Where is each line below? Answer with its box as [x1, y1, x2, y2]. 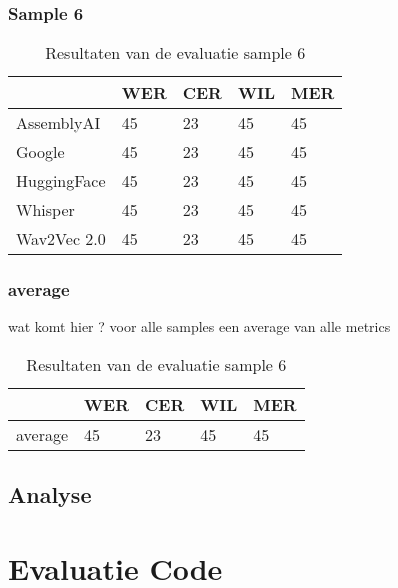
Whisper [16, 198, 75, 222]
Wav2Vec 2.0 [16, 227, 106, 251]
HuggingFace [16, 169, 106, 193]
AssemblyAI [16, 111, 101, 135]
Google [16, 140, 65, 164]
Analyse [8, 479, 92, 510]
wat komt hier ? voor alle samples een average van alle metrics [8, 316, 391, 337]
